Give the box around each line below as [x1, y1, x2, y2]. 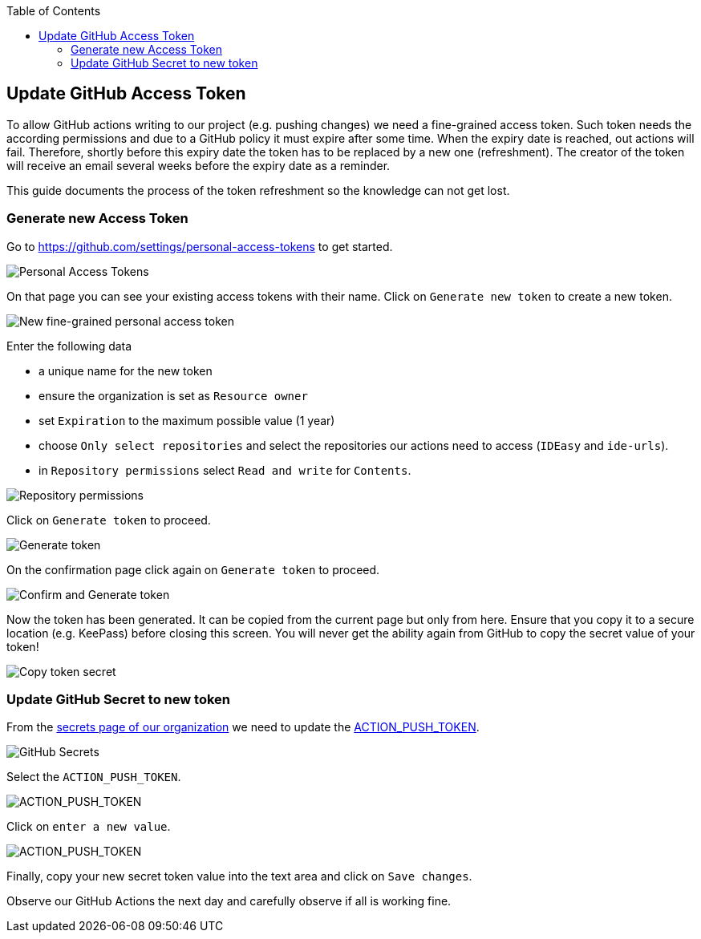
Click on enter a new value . [6, 820, 171, 834]
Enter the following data [6, 338, 132, 353]
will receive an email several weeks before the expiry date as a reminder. [6, 158, 391, 172]
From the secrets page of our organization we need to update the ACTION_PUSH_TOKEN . [6, 720, 480, 735]
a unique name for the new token [38, 363, 213, 378]
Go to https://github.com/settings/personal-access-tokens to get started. [6, 239, 393, 253]
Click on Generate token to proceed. [6, 512, 211, 527]
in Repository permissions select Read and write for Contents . [38, 463, 411, 477]
